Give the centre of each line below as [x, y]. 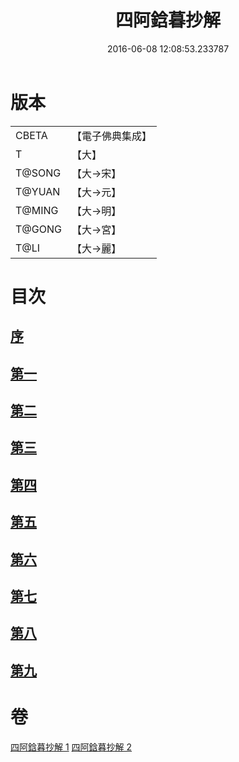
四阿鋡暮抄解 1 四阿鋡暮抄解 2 [71, 747]
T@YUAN [38, 191]
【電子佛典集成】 [111, 136]
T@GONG [38, 229]
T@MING [37, 210]
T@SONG [38, 173]
